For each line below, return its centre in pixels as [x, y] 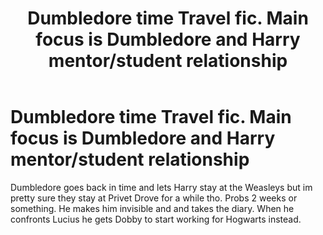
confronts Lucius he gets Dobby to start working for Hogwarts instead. [156, 219]
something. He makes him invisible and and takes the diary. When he [152, 208]
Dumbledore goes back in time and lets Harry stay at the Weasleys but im [161, 187]
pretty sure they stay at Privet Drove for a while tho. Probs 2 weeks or [154, 198]
